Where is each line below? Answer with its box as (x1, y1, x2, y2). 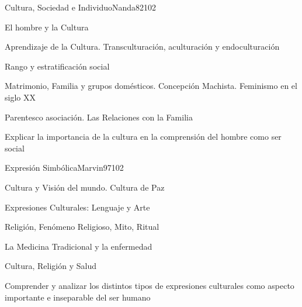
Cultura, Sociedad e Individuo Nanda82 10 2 (5, 1, 157, 13)
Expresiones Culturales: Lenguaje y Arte (5, 201, 150, 213)
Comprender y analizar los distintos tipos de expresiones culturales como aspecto (5, 279, 294, 291)
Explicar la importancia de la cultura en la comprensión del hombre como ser (5, 130, 282, 143)
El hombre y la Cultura (5, 20, 89, 33)
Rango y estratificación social (5, 60, 110, 72)
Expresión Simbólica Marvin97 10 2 (5, 161, 124, 174)
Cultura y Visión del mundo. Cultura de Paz (5, 181, 165, 193)
